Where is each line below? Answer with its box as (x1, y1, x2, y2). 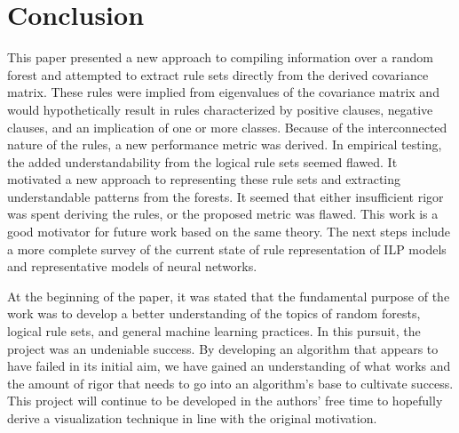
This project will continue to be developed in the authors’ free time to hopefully (7, 391, 443, 410)
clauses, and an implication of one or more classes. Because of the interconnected (7, 117, 447, 136)
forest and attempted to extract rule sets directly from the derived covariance (7, 65, 429, 84)
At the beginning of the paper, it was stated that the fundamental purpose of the (7, 286, 450, 305)
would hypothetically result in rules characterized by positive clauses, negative (7, 100, 433, 118)
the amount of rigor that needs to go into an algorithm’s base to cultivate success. (7, 373, 454, 392)
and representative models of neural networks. (7, 257, 257, 276)
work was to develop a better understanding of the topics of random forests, (7, 304, 421, 323)
